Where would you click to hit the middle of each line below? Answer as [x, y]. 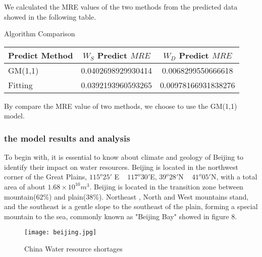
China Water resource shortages [73, 248]
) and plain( [68, 196]
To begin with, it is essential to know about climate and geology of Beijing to [124, 157]
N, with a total [234, 177]
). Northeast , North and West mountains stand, [174, 196]
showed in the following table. [50, 16]
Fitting [20, 85]
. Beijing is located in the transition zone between [166, 186]
